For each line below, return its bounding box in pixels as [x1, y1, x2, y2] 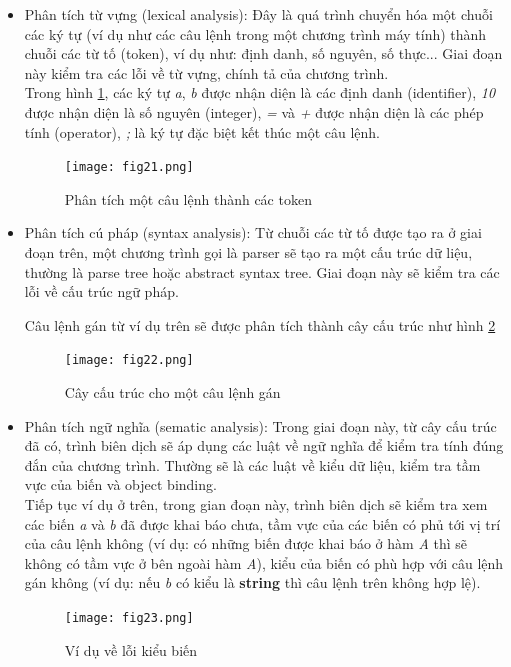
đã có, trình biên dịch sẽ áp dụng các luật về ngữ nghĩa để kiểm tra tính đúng [24, 435, 504, 456]
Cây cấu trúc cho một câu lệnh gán [64, 382, 281, 403]
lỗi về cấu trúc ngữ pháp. [24, 281, 179, 302]
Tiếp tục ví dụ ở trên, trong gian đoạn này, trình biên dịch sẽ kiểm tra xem [24, 494, 488, 514]
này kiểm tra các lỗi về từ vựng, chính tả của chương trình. [24, 62, 389, 83]
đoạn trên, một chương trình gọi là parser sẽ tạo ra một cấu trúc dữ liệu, [24, 242, 473, 262]
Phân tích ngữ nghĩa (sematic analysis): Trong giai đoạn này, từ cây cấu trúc [24, 415, 497, 436]
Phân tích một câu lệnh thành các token [64, 188, 312, 209]
